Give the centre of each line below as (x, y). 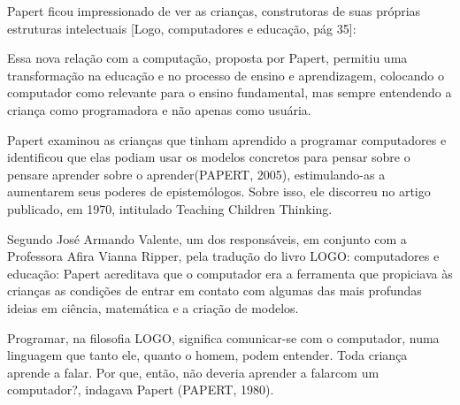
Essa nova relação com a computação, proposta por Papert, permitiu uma (207, 58)
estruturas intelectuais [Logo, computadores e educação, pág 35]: (182, 28)
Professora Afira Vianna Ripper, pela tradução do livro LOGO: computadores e (223, 256)
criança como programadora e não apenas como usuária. (159, 109)
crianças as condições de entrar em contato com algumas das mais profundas (215, 290)
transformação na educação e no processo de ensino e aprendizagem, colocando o (226, 75)
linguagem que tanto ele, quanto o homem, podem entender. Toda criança (207, 355)
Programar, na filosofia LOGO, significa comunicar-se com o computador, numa (223, 337)
